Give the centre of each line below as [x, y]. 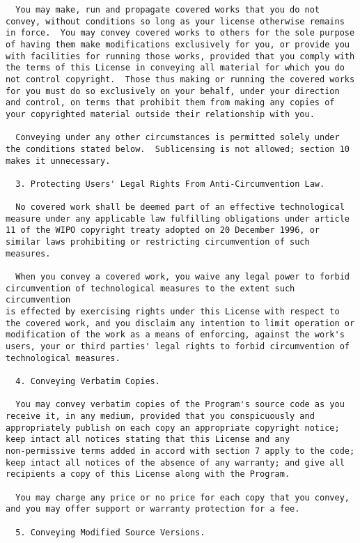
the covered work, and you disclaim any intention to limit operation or [180, 323]
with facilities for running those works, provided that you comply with [180, 56]
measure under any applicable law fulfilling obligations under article [178, 219]
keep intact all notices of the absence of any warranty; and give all [175, 462]
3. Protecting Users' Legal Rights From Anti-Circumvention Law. [170, 184]
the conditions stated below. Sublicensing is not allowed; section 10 [178, 149]
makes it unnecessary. [58, 161]
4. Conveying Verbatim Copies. [88, 381]
